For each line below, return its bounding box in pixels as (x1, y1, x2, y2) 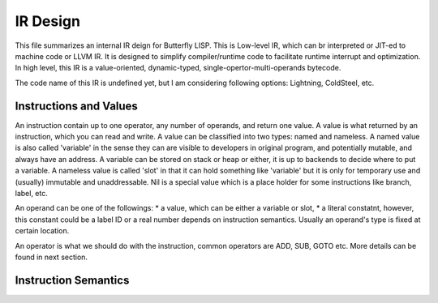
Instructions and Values (15, 99, 138, 113)
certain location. (15, 226, 70, 236)
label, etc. (15, 188, 48, 198)
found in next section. (15, 252, 88, 262)
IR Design (15, 12, 81, 30)
